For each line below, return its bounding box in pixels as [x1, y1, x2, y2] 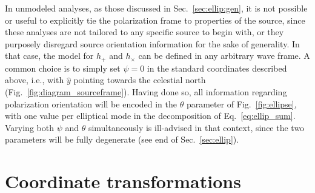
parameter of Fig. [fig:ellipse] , [186, 97, 297, 110]
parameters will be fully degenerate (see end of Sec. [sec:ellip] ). [5, 133, 239, 146]
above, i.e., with [5, 73, 64, 86]
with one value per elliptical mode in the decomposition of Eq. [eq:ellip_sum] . [5, 109, 296, 122]
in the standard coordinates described [147, 61, 287, 74]
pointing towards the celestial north [73, 73, 206, 86]
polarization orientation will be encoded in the [5, 97, 177, 110]
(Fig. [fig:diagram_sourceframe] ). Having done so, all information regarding [5, 86, 287, 98]
